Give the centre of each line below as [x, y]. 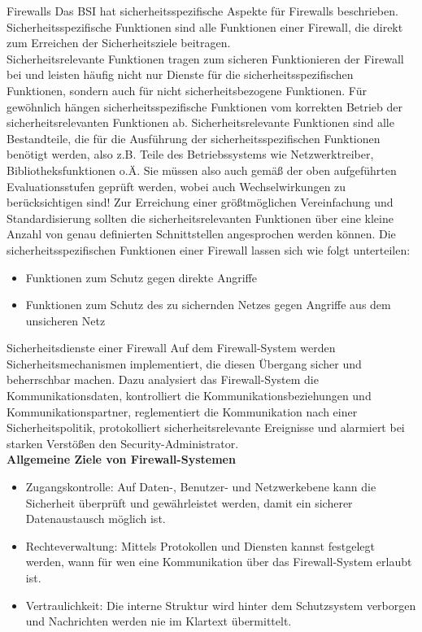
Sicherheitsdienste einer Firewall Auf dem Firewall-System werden [171, 348]
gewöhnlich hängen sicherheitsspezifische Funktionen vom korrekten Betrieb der [205, 106]
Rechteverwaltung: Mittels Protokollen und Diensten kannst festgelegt [200, 545]
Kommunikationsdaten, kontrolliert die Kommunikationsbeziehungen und [189, 396]
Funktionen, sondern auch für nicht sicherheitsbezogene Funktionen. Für [187, 90]
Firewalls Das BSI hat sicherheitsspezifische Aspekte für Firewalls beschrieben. [202, 11]
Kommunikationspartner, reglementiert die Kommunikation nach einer [182, 411]
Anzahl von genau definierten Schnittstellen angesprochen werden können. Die [201, 234]
